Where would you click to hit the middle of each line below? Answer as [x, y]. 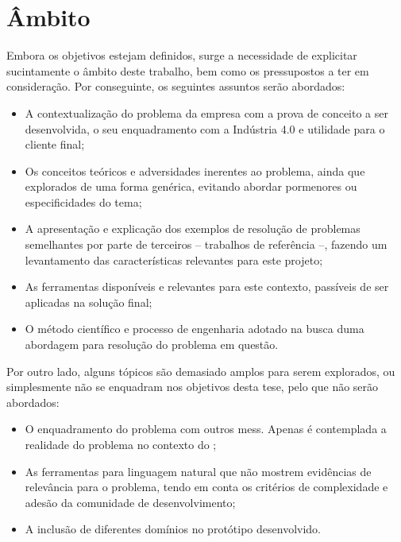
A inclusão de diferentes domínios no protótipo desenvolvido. [173, 529]
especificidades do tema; [83, 201]
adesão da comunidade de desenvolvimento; [130, 502]
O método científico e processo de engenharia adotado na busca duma [195, 329]
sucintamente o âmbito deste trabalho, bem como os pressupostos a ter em [188, 70]
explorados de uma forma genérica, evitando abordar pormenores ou [191, 186]
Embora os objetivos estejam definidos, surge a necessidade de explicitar [182, 55]
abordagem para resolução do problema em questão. [152, 345]
